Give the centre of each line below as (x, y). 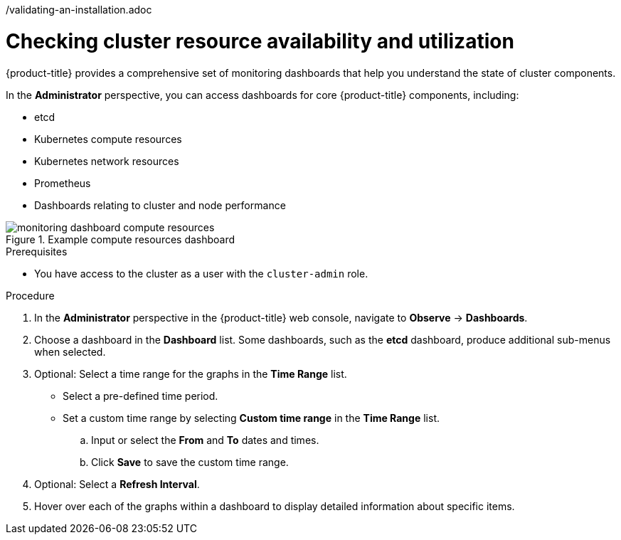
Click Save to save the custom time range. (190, 462)
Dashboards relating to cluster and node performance (160, 205)
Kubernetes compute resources (108, 139)
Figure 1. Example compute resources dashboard (121, 239)
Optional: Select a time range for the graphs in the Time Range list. (191, 374)
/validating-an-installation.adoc (79, 10)
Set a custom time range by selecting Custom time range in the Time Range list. (251, 418)
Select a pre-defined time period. (140, 396)
